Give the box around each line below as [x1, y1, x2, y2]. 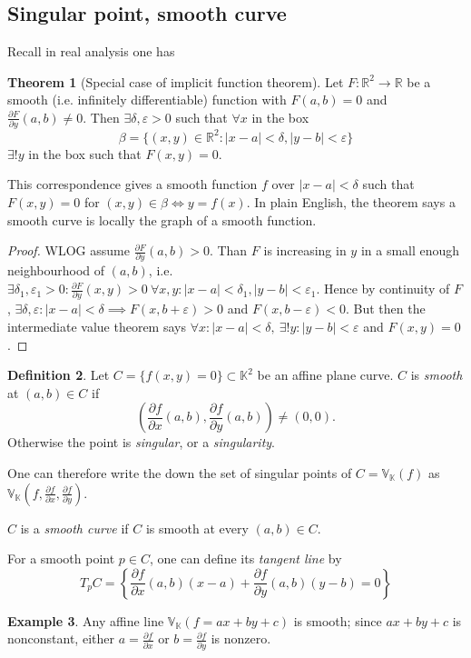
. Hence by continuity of [316, 279, 450, 298]
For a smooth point [7, 549, 115, 568]
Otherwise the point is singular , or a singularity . [7, 433, 275, 452]
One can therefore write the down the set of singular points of [7, 463, 352, 482]
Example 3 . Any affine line [7, 611, 164, 630]
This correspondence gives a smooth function [7, 174, 258, 194]
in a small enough [360, 241, 460, 260]
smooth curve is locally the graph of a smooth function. [7, 210, 317, 229]
